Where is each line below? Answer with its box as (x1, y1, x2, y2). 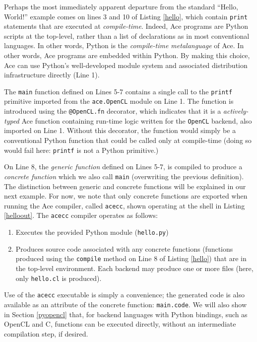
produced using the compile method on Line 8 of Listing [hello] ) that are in (15, 253, 247, 264)
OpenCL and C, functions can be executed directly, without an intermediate (4, 319, 236, 329)
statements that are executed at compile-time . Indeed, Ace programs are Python (4, 21, 248, 31)
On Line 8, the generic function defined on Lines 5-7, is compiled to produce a (4, 161, 243, 172)
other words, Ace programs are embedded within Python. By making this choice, (4, 50, 250, 61)
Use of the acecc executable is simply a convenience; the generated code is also (4, 289, 245, 300)
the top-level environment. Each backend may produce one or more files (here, (15, 263, 254, 273)
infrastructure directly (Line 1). (4, 69, 100, 80)
